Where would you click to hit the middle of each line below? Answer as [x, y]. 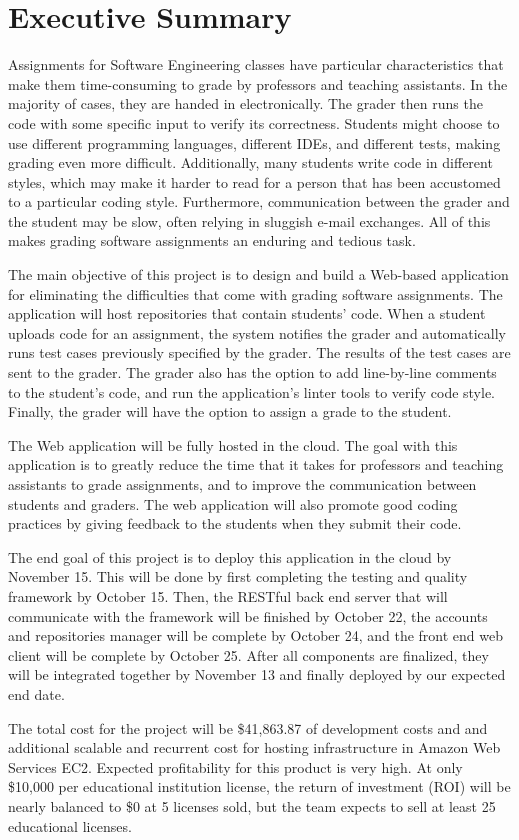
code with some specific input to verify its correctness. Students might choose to [254, 122]
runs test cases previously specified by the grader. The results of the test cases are [259, 352]
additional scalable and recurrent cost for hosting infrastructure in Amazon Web [254, 747]
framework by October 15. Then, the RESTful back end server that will [228, 595]
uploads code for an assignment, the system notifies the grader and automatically [257, 332]
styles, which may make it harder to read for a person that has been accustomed [254, 181]
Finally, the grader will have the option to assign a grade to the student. [230, 411]
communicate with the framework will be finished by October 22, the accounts [248, 615]
